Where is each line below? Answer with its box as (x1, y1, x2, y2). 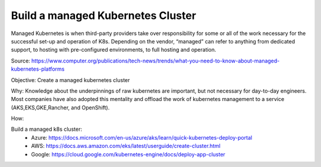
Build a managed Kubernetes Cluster (11, 9, 196, 22)
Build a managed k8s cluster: (11, 125, 83, 133)
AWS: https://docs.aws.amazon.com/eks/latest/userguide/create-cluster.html (31, 143, 221, 150)
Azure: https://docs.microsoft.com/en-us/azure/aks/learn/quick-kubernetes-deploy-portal (31, 134, 253, 141)
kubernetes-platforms (11, 65, 65, 73)
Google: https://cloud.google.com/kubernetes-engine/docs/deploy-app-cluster (31, 150, 226, 157)
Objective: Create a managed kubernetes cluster (11, 76, 130, 83)
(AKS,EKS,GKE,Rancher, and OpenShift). (11, 104, 110, 111)
